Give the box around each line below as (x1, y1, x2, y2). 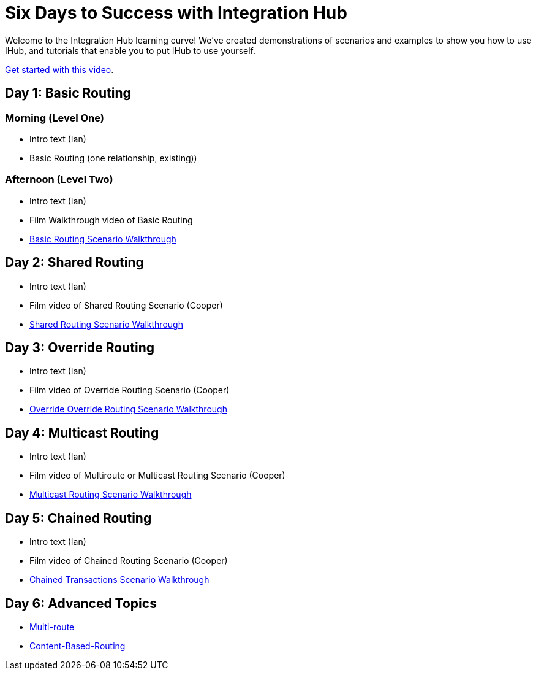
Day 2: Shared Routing (5, 255, 144, 271)
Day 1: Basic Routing (5, 85, 131, 101)
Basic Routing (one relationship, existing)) (29, 152, 197, 163)
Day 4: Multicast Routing (5, 425, 159, 441)
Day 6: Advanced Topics (5, 595, 157, 611)
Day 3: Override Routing (5, 339, 155, 355)
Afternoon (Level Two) (5, 173, 113, 186)
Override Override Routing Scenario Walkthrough (29, 404, 227, 415)
